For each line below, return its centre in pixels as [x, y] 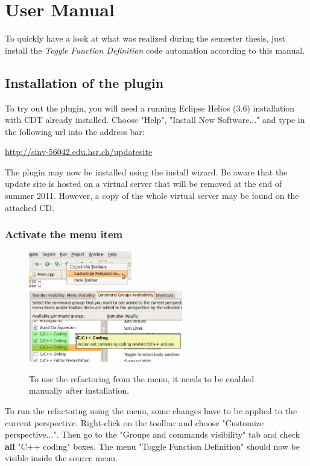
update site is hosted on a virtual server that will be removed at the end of [143, 184]
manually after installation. [79, 390]
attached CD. [30, 207]
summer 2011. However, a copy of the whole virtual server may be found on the [152, 196]
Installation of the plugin [84, 82]
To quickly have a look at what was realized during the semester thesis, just [145, 38]
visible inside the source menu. [61, 458]
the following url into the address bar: [75, 131]
